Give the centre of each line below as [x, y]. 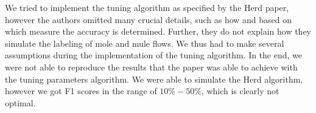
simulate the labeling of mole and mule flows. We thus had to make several [145, 43]
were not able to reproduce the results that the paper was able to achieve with [151, 67]
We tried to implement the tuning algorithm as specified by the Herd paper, [147, 7]
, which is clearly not [240, 91]
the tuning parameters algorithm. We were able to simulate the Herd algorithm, [154, 79]
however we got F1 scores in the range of [81, 91]
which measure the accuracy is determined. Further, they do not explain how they [158, 31]
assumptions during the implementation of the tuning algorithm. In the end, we [154, 55]
